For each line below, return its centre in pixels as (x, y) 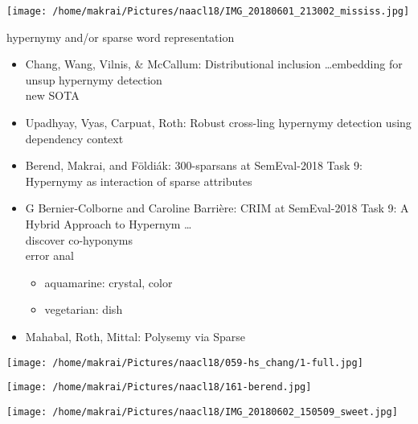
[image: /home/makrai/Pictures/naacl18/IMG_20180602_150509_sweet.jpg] (202, 412)
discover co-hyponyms (79, 239)
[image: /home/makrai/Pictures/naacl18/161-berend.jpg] (159, 387)
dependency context (74, 138)
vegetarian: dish (84, 309)
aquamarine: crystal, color (109, 282)
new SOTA (52, 95)
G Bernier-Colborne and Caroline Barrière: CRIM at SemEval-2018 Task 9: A (217, 208)
